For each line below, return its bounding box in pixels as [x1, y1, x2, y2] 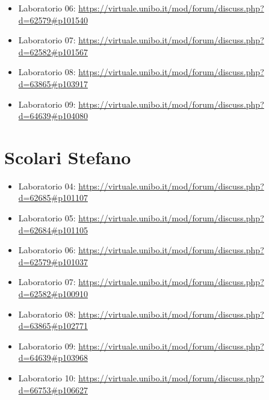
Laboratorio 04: [18, 179, 76, 192]
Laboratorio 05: [18, 212, 76, 224]
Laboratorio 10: [18, 372, 76, 384]
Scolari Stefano [4, 144, 131, 169]
